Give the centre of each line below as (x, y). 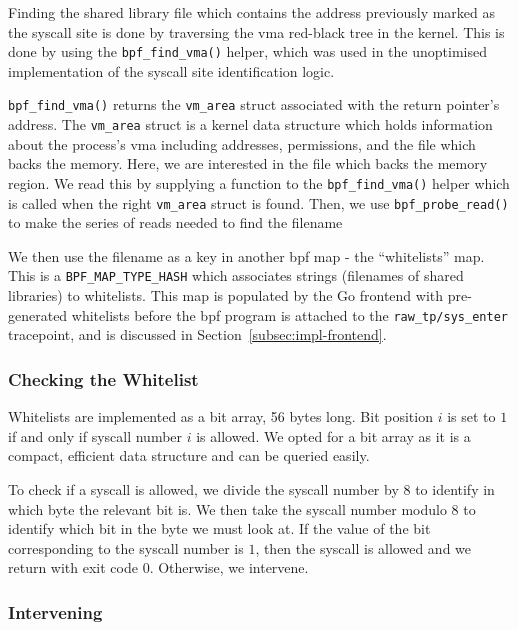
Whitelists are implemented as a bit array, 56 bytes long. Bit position (220, 416)
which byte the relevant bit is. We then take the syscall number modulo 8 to (242, 508)
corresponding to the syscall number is (126, 547)
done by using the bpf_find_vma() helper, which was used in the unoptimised (247, 51)
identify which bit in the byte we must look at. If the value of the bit (219, 528)
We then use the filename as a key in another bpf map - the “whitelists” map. (246, 255)
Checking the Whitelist (103, 378)
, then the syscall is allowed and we (363, 547)
